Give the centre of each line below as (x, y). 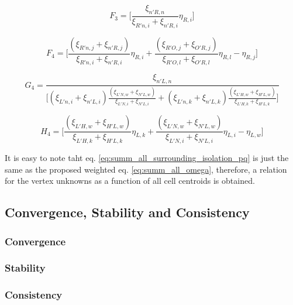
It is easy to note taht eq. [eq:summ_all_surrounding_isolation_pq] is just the (147, 158)
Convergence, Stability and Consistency (127, 212)
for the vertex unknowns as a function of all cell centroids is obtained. (130, 181)
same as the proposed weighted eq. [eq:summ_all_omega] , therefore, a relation (146, 169)
